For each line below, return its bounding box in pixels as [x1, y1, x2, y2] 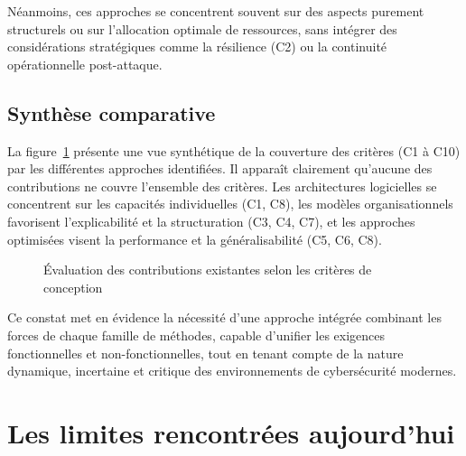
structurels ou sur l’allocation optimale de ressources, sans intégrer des [7, 19, 397, 38]
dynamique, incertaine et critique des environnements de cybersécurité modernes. [7, 361, 457, 380]
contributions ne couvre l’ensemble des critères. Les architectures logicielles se [7, 176, 437, 195]
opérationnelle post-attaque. [7, 54, 163, 73]
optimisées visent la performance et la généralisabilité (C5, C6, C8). [7, 229, 382, 248]
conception [43, 277, 103, 296]
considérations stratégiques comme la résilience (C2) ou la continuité [7, 37, 387, 56]
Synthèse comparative [7, 98, 216, 126]
